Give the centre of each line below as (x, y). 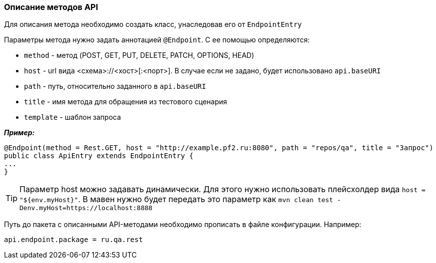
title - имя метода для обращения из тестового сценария (126, 102)
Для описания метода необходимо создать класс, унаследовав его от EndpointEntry (153, 24)
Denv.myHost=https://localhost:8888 (86, 208)
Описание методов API (51, 7)
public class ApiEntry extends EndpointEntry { (99, 156)
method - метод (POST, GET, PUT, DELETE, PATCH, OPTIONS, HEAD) (139, 55)
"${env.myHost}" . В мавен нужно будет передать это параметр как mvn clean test (176, 199)
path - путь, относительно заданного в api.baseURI (115, 86)
